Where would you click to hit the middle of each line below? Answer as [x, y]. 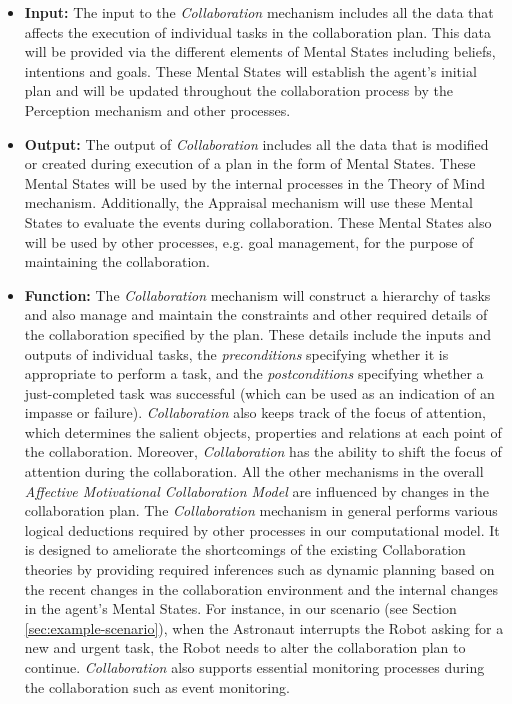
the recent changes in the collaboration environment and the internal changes [261, 588]
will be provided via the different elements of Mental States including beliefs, [260, 51]
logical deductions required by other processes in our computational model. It [262, 529]
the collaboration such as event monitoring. [157, 686]
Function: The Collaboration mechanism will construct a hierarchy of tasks [257, 294]
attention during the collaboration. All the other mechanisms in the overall [254, 471]
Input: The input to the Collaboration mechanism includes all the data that [259, 12]
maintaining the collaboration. [117, 261]
